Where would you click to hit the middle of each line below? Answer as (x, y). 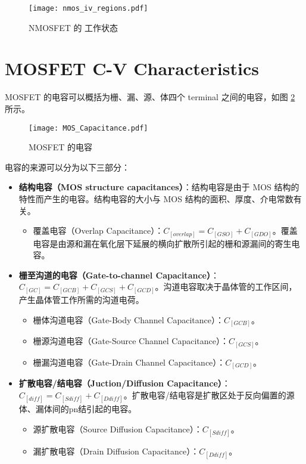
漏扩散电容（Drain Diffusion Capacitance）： (116, 451)
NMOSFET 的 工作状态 (74, 27)
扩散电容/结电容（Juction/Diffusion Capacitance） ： (124, 383)
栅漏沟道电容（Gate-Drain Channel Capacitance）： (129, 362)
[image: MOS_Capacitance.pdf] (88, 128)
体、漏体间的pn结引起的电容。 (78, 408)
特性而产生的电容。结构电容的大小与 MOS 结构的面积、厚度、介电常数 (156, 199)
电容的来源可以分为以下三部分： (67, 167)
